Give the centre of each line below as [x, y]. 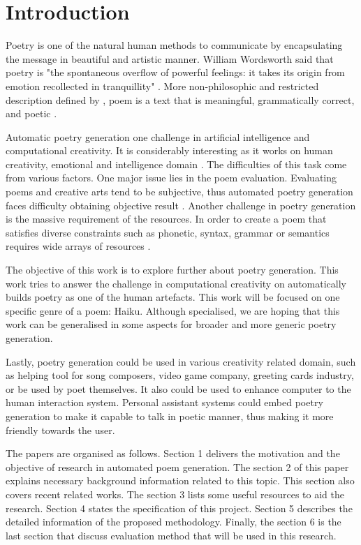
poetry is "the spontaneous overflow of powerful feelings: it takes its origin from [175, 72]
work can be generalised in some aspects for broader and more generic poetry [171, 324]
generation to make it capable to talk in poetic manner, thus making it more [170, 416]
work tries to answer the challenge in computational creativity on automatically [176, 283]
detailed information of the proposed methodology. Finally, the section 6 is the [174, 522]
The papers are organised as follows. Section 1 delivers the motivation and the [173, 453]
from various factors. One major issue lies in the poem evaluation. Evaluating [171, 178]
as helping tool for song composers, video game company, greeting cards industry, [180, 375]
